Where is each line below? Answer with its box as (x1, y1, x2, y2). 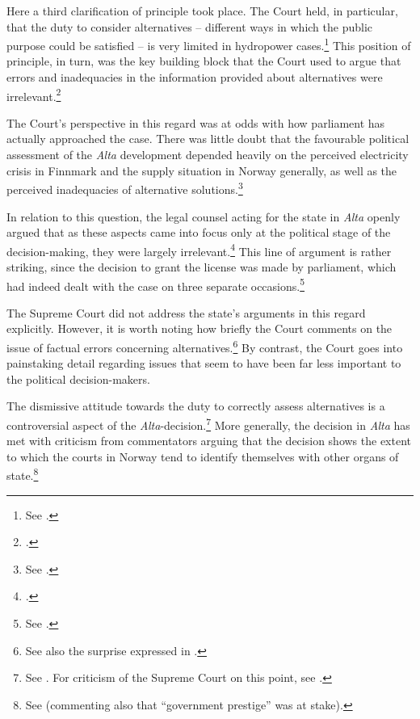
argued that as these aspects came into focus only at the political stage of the (6, 224, 391, 241)
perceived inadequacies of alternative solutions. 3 (6, 179, 243, 197)
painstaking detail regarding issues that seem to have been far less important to (6, 355, 401, 372)
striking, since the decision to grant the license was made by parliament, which (6, 258, 397, 275)
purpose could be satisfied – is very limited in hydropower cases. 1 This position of (6, 35, 411, 53)
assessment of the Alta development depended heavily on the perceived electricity (6, 146, 409, 163)
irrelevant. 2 (6, 85, 61, 104)
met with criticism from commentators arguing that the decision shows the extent (6, 432, 411, 449)
